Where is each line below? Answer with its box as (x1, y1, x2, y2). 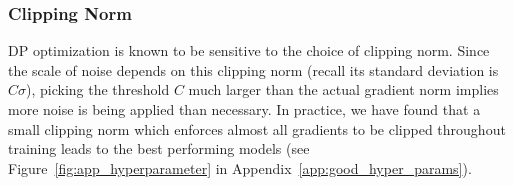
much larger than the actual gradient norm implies (188, 79, 499, 100)
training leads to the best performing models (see (8, 138, 310, 159)
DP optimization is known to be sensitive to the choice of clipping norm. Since (8, 40, 490, 61)
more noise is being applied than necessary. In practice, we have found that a (8, 99, 481, 119)
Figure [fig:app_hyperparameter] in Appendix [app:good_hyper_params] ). (8, 157, 472, 178)
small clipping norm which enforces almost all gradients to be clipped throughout (8, 118, 506, 139)
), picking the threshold (26, 79, 170, 100)
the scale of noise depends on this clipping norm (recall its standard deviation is (8, 59, 499, 80)
